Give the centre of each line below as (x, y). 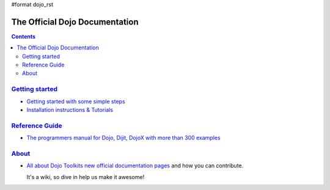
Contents (24, 36)
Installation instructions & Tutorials (70, 110)
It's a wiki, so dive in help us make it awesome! (86, 177)
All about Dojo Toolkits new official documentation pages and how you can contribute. (135, 166)
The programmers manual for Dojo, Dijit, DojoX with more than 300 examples (123, 138)
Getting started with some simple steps (76, 101)
